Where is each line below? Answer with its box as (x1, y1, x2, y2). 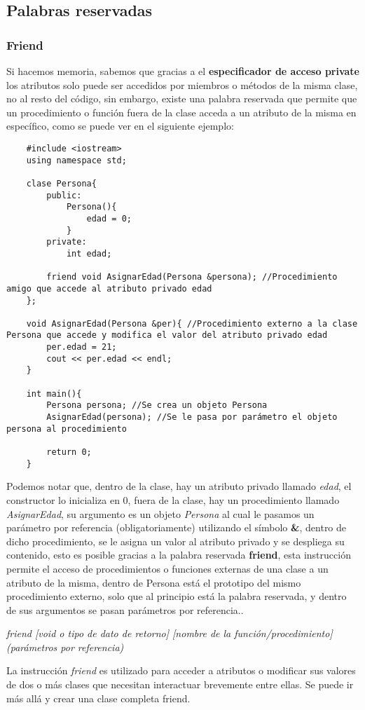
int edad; (66, 248, 112, 259)
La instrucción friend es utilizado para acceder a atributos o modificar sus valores (6, 663, 356, 678)
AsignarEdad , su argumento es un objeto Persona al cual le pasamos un (6, 506, 315, 521)
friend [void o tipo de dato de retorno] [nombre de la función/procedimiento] (6, 626, 333, 641)
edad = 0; (86, 213, 132, 224)
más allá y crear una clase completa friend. (6, 690, 191, 705)
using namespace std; (26, 155, 127, 165)
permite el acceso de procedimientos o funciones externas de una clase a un (6, 561, 329, 575)
